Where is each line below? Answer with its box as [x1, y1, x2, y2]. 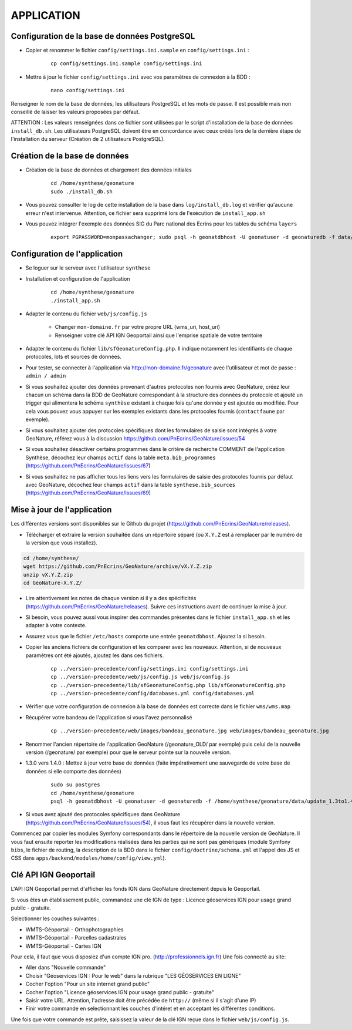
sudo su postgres [50, 782, 100, 788]
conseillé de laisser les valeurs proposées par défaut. [11, 109, 140, 116]
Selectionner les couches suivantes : [11, 915, 100, 922]
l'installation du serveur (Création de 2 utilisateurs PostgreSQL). [11, 136, 165, 143]
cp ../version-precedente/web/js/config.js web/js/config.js [50, 674, 230, 681]
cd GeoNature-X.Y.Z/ [23, 580, 82, 587]
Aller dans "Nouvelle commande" [25, 964, 106, 971]
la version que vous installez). [25, 539, 98, 546]
